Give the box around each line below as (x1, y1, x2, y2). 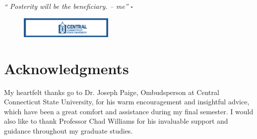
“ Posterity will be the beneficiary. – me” (4, 1, 128, 11)
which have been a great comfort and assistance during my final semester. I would (4, 106, 254, 116)
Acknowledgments (4, 58, 129, 78)
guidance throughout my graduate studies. (4, 126, 133, 136)
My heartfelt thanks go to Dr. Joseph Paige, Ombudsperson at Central (4, 87, 219, 97)
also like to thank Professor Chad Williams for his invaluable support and (4, 116, 228, 126)
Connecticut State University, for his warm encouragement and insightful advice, (4, 96, 250, 107)
